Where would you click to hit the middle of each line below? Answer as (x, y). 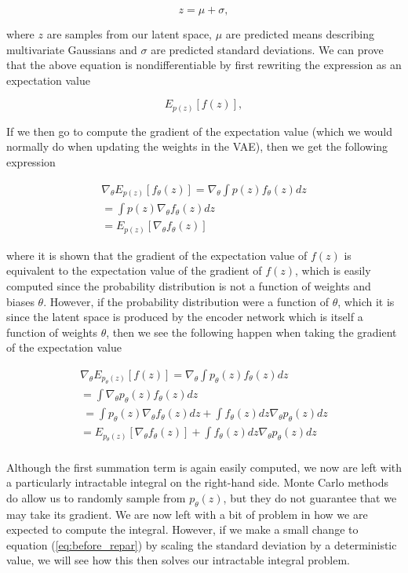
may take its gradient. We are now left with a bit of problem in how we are (187, 514)
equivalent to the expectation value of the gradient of (134, 270)
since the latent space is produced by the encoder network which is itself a (185, 317)
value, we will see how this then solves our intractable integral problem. (178, 560)
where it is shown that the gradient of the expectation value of (157, 255)
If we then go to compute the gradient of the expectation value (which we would (199, 131)
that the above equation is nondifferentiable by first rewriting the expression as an (204, 65)
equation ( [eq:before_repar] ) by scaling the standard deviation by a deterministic (202, 544)
